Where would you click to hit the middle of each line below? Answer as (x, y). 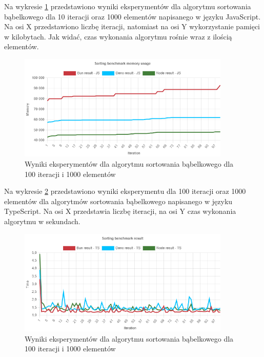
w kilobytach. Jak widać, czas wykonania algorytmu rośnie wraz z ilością (118, 36)
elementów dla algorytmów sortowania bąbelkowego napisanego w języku (118, 201)
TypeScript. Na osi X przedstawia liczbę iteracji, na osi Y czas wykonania (120, 211)
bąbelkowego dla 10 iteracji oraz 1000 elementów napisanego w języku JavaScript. (133, 16)
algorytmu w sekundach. (42, 221)
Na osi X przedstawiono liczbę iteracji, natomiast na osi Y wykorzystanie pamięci (132, 26)
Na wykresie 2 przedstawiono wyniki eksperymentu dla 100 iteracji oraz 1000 (125, 191)
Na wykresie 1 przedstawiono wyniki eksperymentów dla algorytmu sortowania (128, 6)
